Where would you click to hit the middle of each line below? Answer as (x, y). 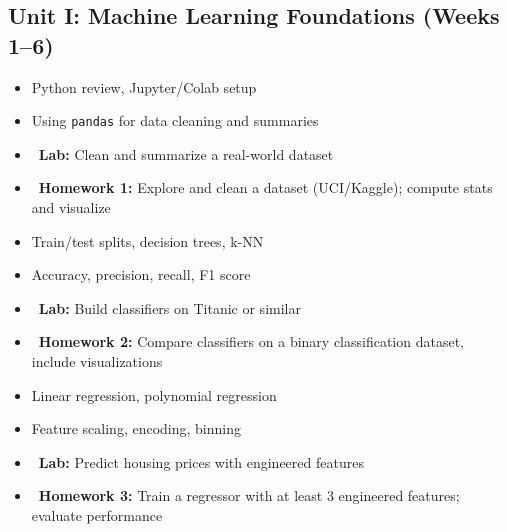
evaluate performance (97, 514)
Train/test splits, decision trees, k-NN (147, 240)
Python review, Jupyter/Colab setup (144, 86)
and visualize (71, 207)
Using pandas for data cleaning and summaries (175, 120)
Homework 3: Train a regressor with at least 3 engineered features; (249, 495)
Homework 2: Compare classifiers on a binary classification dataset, (251, 341)
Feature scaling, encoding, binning (136, 428)
